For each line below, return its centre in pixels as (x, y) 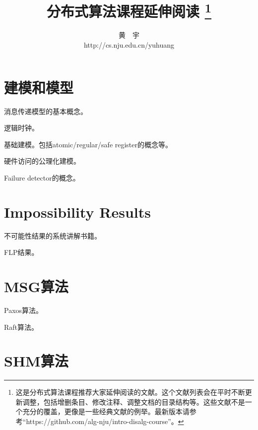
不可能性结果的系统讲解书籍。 (53, 235)
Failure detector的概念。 (42, 177)
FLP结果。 (21, 252)
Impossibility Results (77, 212)
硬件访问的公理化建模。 (42, 161)
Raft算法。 (21, 327)
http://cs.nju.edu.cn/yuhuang (129, 45)
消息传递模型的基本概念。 (46, 111)
